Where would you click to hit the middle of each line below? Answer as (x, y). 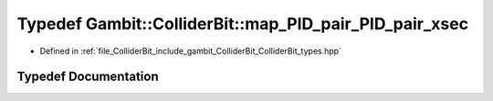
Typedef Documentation (88, 77)
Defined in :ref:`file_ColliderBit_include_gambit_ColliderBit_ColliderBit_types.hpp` (191, 51)
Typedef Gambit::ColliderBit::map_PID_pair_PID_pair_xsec (243, 24)
